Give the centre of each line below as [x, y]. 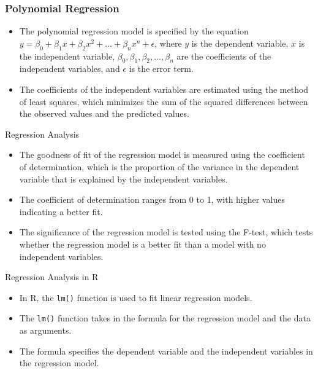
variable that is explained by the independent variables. [123, 179]
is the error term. [161, 69]
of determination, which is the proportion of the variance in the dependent [159, 166]
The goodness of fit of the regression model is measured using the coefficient [162, 155]
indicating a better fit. [61, 211]
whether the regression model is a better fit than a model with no [142, 244]
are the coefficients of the [224, 56]
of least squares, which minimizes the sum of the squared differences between [164, 101]
